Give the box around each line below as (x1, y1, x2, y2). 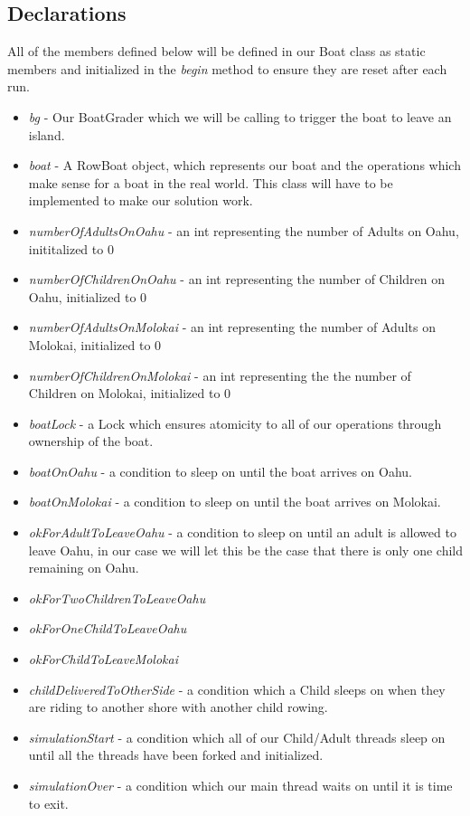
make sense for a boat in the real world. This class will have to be (28, 173, 393, 192)
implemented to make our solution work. (28, 191, 253, 210)
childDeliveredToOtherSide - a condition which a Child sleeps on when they (28, 679, 446, 698)
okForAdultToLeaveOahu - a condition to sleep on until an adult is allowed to (28, 523, 456, 542)
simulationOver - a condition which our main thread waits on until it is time (28, 776, 453, 795)
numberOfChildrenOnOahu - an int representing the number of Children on (28, 270, 445, 289)
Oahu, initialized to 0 (28, 287, 147, 306)
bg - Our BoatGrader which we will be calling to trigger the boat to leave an (28, 107, 452, 126)
